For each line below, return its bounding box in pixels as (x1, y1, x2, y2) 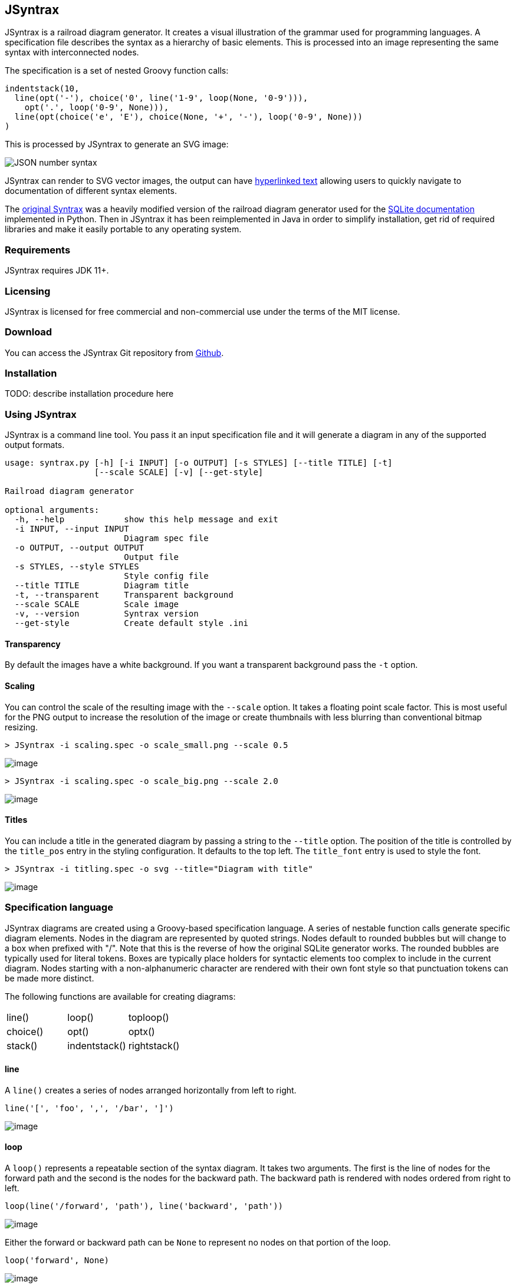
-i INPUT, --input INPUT (14, 524, 129, 534)
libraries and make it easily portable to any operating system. (5, 224, 242, 235)
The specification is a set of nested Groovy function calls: (5, 65, 229, 76)
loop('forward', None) (5, 1256, 110, 1266)
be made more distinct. (5, 973, 94, 983)
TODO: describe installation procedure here (5, 388, 174, 399)
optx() (128, 1025, 155, 1037)
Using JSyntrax (5, 408, 77, 420)
